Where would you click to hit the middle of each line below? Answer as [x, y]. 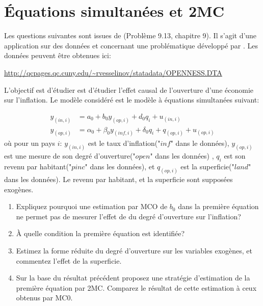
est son [235, 156]
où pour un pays [30, 143]
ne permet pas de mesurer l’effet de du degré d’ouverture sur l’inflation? [128, 216]
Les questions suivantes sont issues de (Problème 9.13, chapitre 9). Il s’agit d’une [130, 35]
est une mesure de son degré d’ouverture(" [70, 156]
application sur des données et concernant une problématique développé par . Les [131, 45]
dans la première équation [218, 206]
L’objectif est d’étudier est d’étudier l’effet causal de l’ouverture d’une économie [129, 90]
